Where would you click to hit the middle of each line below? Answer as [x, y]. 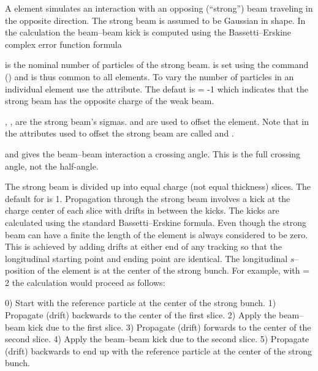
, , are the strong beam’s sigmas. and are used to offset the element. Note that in [157, 121]
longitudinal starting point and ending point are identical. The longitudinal [146, 258]
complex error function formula [63, 44]
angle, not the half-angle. [52, 166]
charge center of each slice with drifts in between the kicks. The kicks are [142, 210]
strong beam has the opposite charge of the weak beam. [110, 101]
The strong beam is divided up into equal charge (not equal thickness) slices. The [158, 186]
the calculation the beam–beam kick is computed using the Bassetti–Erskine [148, 32]
